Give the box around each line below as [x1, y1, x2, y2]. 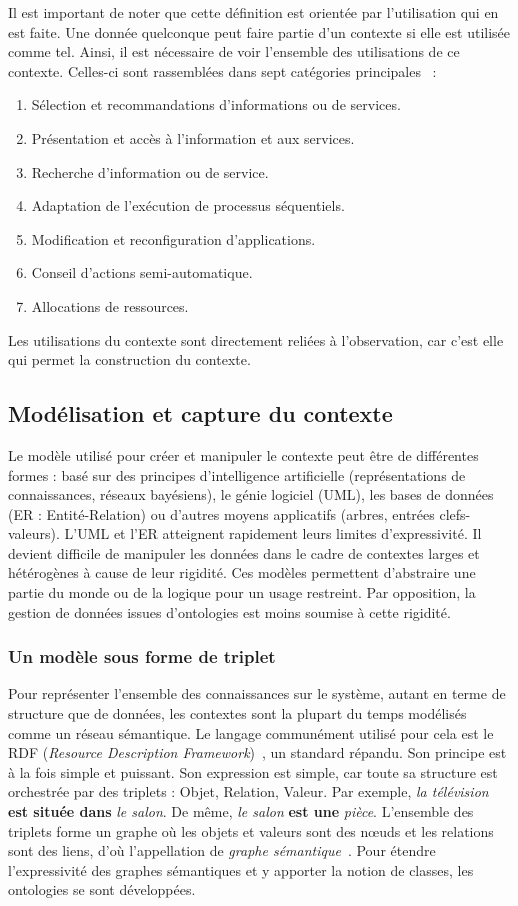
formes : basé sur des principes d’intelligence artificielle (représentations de [8, 464, 466, 485]
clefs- [439, 503, 471, 524]
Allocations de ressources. [31, 295, 189, 316]
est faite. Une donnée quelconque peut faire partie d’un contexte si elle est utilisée [8, 21, 511, 42]
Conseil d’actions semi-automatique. [31, 262, 253, 283]
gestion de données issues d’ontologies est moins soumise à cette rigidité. [8, 601, 451, 622]
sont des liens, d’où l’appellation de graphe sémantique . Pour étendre [8, 840, 436, 861]
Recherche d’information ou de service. [31, 161, 269, 182]
